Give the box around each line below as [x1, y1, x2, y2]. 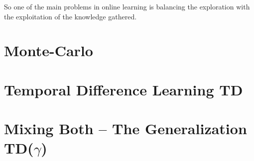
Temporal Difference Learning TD [4, 79, 243, 99]
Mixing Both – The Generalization [4, 118, 247, 139]
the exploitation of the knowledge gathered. [4, 11, 137, 21]
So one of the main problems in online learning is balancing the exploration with [4, 1, 250, 11]
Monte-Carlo [4, 40, 93, 61]
